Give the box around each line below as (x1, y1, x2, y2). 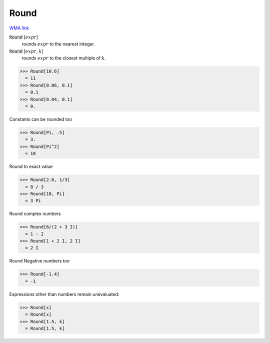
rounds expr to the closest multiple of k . (21, 55, 106, 61)
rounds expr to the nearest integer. (21, 41, 95, 47)
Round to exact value (9, 163, 53, 169)
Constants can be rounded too (9, 116, 72, 122)
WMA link (9, 25, 29, 31)
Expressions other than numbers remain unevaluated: (9, 291, 119, 297)
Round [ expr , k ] (9, 48, 43, 54)
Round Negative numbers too (9, 258, 70, 264)
